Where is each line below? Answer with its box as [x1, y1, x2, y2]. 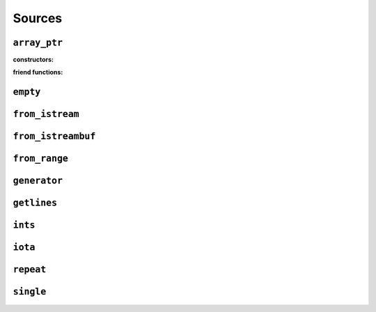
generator [13, 175, 63, 187]
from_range [13, 153, 69, 164]
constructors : [13, 56, 54, 64]
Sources [13, 10, 63, 26]
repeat [13, 264, 47, 275]
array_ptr [13, 37, 63, 48]
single [13, 286, 47, 297]
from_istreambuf [13, 131, 96, 142]
